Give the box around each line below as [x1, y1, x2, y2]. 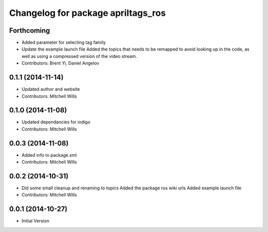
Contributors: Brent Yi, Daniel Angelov [21, 60, 99, 66]
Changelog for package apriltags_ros [9, 7, 166, 18]
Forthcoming [9, 26, 50, 35]
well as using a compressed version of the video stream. [21, 53, 137, 59]
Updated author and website [21, 86, 80, 92]
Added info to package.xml [21, 152, 77, 158]
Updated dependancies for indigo [21, 119, 90, 125]
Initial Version [21, 218, 50, 224]
